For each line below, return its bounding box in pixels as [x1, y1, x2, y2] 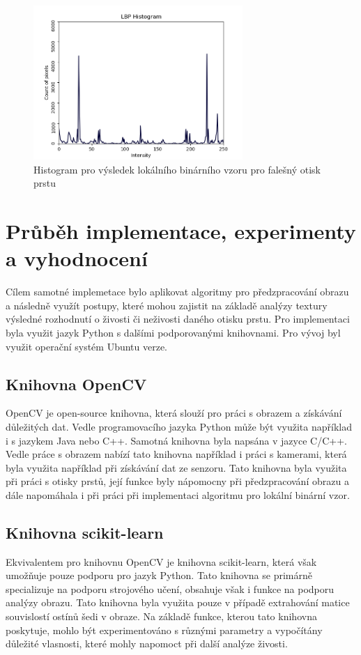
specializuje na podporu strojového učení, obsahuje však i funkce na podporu [6, 581, 335, 596]
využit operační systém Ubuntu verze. [6, 339, 168, 353]
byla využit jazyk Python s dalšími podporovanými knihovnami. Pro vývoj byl [6, 325, 341, 339]
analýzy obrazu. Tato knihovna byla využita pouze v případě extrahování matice [6, 595, 350, 610]
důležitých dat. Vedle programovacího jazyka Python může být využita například [6, 419, 352, 433]
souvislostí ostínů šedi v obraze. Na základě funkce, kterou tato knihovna [6, 609, 317, 624]
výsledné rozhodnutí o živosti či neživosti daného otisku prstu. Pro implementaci [6, 311, 350, 326]
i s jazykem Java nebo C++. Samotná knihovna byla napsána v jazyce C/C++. [6, 433, 347, 447]
